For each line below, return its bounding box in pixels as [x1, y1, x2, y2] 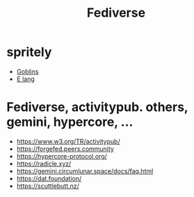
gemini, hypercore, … [6, 114, 134, 130]
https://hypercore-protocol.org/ [16, 152, 107, 160]
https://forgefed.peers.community [16, 145, 114, 153]
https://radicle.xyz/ [16, 159, 72, 168]
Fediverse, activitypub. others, [6, 99, 188, 115]
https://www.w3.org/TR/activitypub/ [16, 137, 120, 145]
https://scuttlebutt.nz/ [16, 182, 79, 190]
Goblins [16, 67, 39, 75]
